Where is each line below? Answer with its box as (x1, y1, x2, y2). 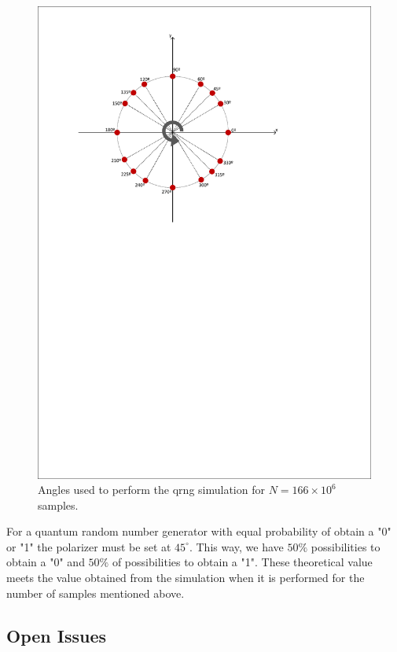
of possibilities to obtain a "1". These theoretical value (112, 554, 373, 570)
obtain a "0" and (6, 554, 85, 570)
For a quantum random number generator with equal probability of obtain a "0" (6, 523, 391, 540)
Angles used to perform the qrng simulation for (38, 481, 265, 498)
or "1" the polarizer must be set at (6, 538, 171, 554)
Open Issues (6, 623, 107, 647)
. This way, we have (189, 538, 284, 554)
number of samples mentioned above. (6, 584, 185, 601)
